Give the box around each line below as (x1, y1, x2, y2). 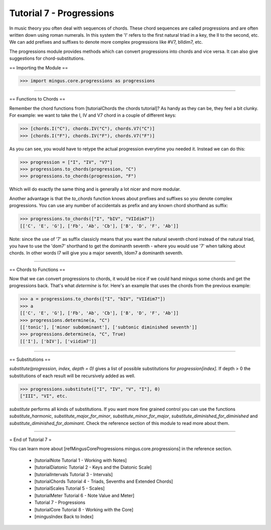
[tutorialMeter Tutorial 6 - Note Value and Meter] (34, 492, 135, 498)
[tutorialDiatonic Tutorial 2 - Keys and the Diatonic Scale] (34, 464, 152, 470)
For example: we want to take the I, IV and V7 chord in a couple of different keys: (9, 112, 177, 118)
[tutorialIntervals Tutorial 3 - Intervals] (34, 471, 113, 477)
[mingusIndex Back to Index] (34, 513, 94, 519)
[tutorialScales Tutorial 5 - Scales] (34, 485, 105, 491)
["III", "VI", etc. (20, 393, 68, 399)
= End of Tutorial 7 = (9, 436, 52, 443)
